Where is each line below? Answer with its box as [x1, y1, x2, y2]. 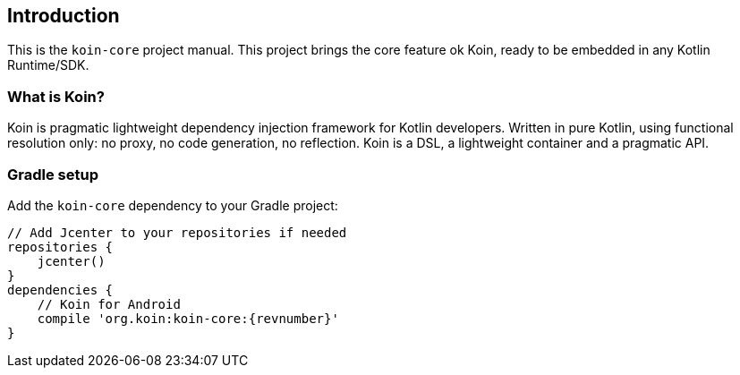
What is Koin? [7, 87, 105, 106]
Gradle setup [7, 165, 98, 183]
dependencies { [7, 282, 114, 297]
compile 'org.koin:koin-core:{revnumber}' [37, 311, 339, 326]
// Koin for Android [37, 296, 181, 311]
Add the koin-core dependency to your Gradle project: [7, 197, 338, 213]
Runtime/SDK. [7, 57, 89, 73]
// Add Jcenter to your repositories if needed [7, 225, 347, 240]
